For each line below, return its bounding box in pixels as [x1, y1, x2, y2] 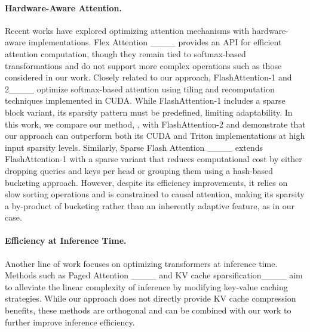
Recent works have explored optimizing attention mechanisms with [5, 24, 250, 36]
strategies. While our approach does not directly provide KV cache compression [5, 292, 296, 305]
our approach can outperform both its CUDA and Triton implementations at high [5, 129, 305, 142]
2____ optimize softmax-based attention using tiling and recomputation [5, 82, 275, 95]
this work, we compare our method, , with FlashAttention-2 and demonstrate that [5, 117, 306, 130]
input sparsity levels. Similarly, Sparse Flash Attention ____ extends [5, 141, 263, 153]
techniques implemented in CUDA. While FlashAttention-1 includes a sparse [5, 94, 286, 107]
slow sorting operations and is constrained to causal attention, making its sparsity [5, 188, 305, 200]
